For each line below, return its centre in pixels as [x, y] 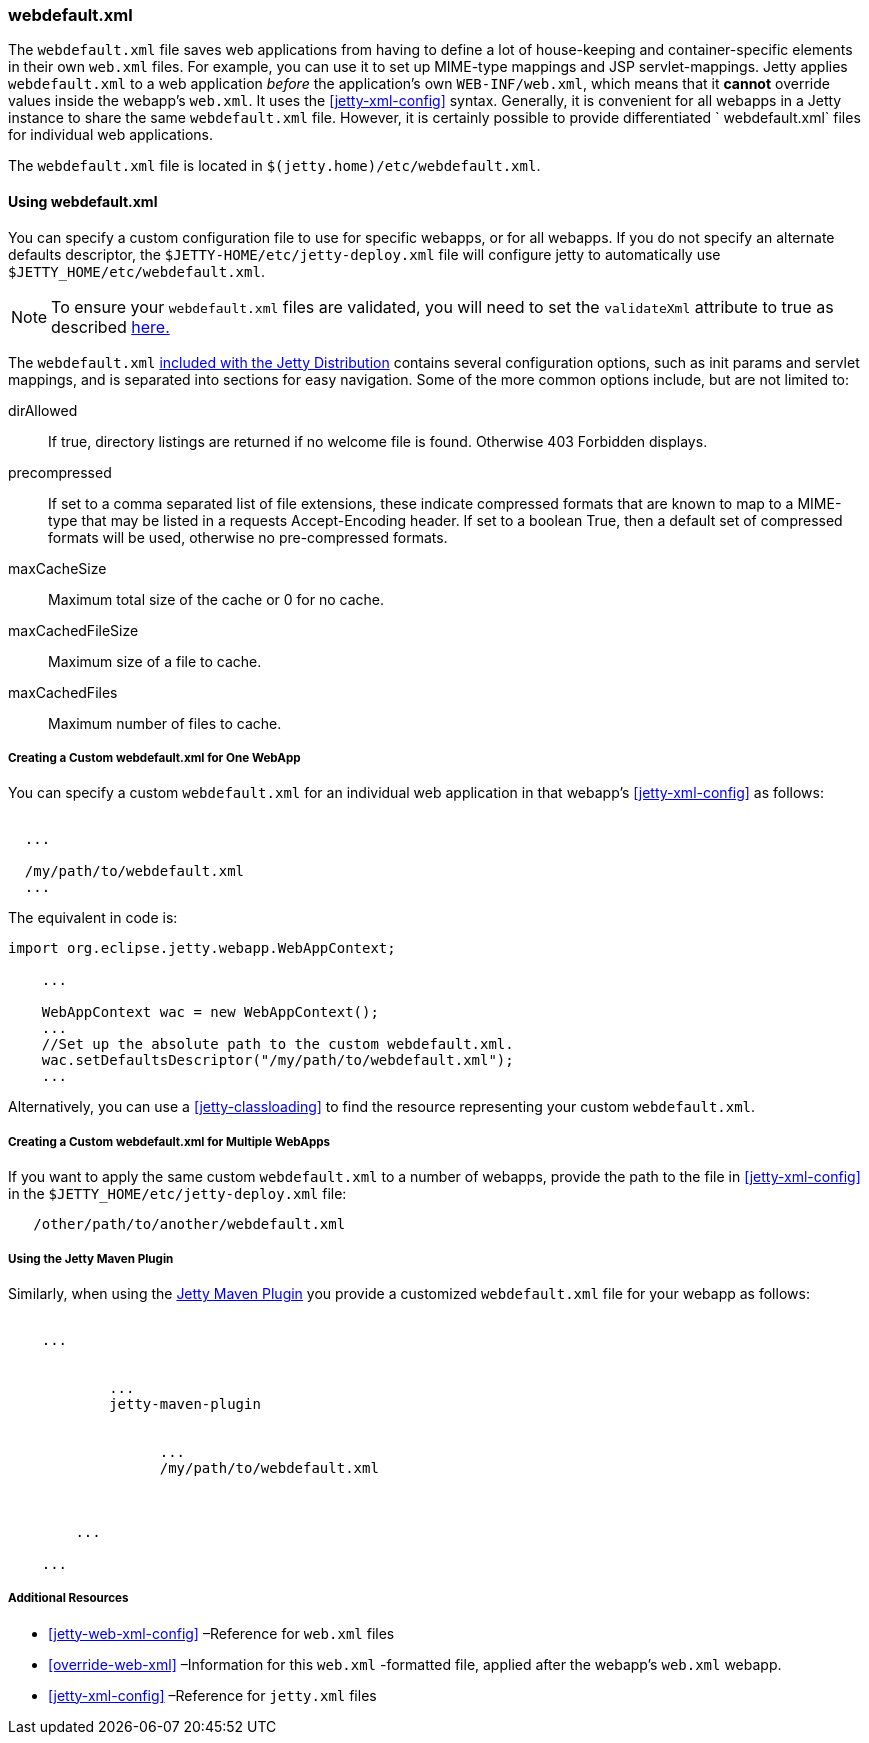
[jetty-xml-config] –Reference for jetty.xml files [212, 1695]
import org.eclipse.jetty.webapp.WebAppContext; [202, 948]
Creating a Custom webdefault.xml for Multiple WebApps [169, 1141]
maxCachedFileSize [73, 630]
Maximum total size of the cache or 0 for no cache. [216, 599]
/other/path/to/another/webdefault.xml [189, 1224]
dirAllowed [43, 410]
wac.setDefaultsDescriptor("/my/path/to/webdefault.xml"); [277, 1060]
